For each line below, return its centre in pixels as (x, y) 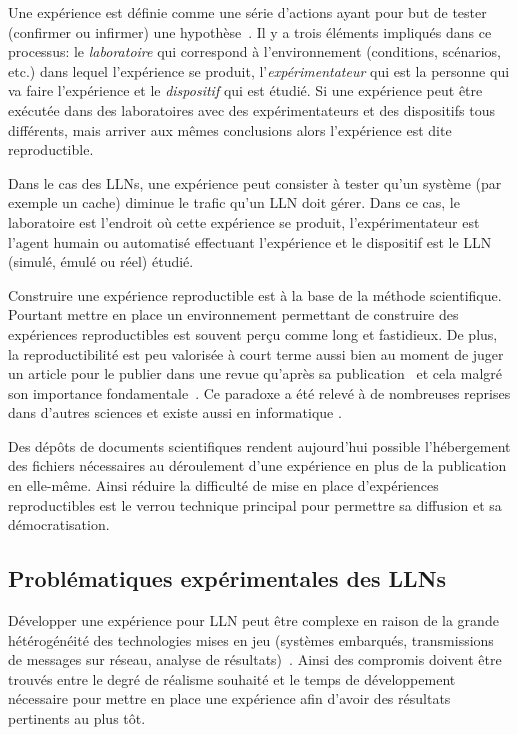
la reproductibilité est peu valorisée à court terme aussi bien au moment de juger (256, 353)
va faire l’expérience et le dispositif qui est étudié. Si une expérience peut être (245, 90)
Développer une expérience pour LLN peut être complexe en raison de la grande (253, 620)
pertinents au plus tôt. (77, 718)
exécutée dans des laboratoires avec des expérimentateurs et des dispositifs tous (251, 109)
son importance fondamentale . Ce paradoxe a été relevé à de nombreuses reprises (259, 392)
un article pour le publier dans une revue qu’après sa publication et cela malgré (255, 373)
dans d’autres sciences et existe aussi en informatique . (175, 412)
